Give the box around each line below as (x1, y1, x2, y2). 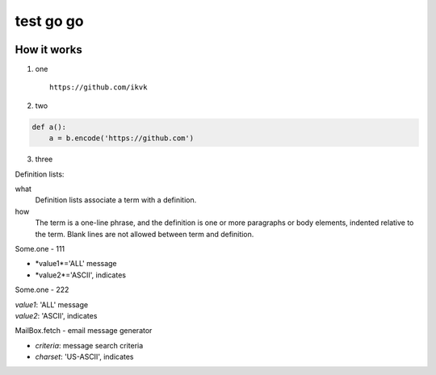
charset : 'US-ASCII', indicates (35, 352, 134, 362)
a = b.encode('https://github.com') (48, 134, 194, 143)
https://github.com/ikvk (49, 83, 148, 92)
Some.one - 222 (15, 285, 69, 294)
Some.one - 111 (15, 244, 65, 253)
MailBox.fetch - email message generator (15, 326, 153, 335)
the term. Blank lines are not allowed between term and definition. (35, 229, 254, 239)
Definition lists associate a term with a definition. (35, 195, 197, 205)
